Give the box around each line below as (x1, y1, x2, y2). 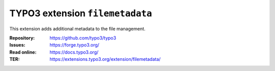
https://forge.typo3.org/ (49, 42, 99, 48)
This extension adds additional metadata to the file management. (9, 25, 146, 31)
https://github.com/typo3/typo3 (49, 34, 117, 41)
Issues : (9, 42, 25, 48)
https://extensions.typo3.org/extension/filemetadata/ (49, 56, 161, 62)
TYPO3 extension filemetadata (9, 8, 152, 19)
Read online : (9, 49, 37, 55)
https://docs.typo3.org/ (49, 49, 99, 55)
